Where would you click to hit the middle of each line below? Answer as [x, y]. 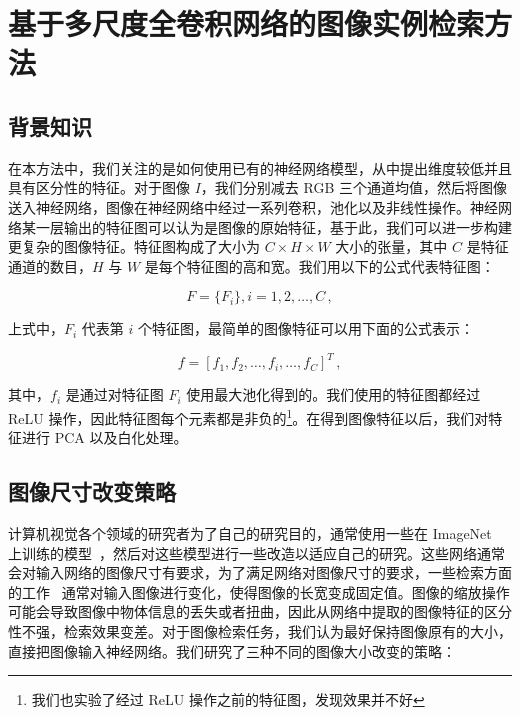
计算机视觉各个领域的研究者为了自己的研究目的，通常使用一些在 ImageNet [250, 533]
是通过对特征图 [114, 394]
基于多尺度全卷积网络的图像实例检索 [246, 23]
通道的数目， [50, 265]
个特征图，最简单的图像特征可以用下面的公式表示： [306, 328]
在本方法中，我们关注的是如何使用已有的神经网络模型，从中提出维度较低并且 [260, 167]
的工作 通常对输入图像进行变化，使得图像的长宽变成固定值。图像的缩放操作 [259, 591]
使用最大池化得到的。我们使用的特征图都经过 [333, 394]
